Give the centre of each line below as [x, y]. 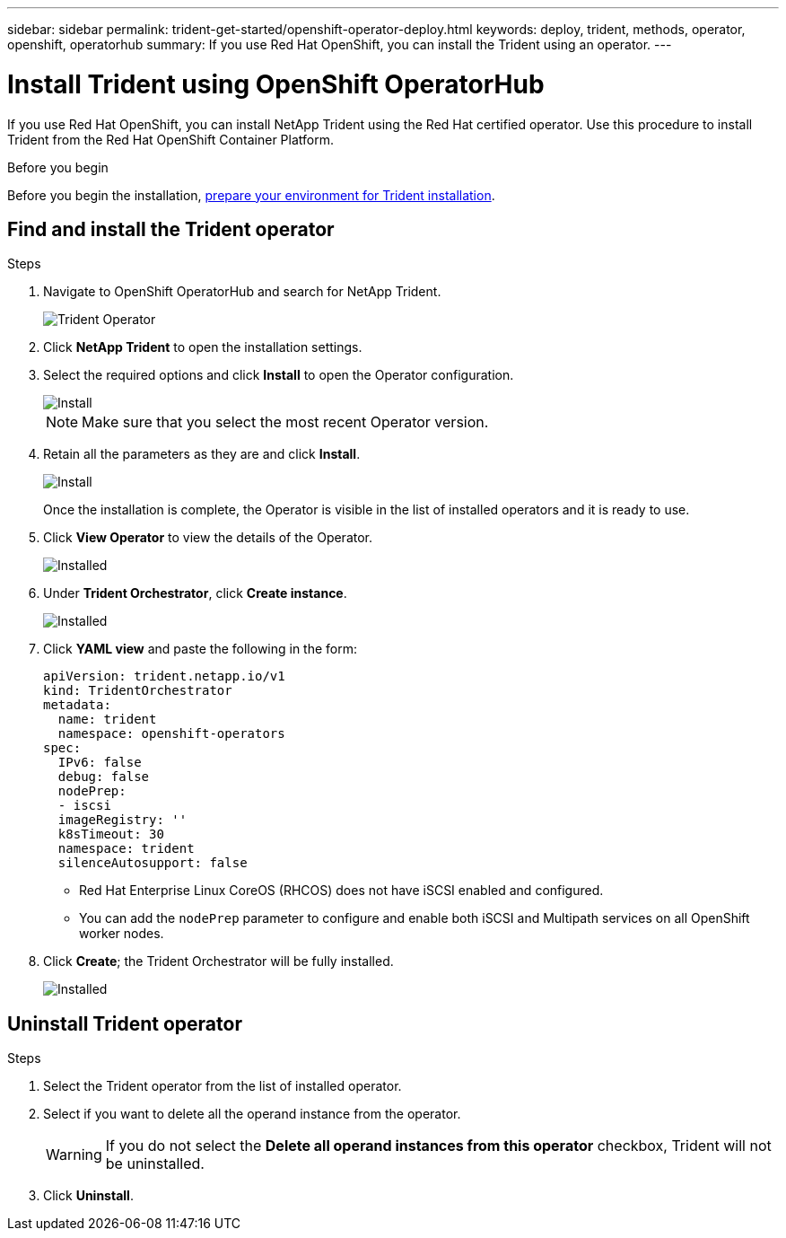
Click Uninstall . [88, 1196]
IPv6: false [100, 763]
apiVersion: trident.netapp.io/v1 [164, 676]
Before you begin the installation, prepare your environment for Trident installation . [251, 195]
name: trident [107, 720]
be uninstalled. [155, 1164]
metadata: [77, 705]
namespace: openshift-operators [171, 734]
